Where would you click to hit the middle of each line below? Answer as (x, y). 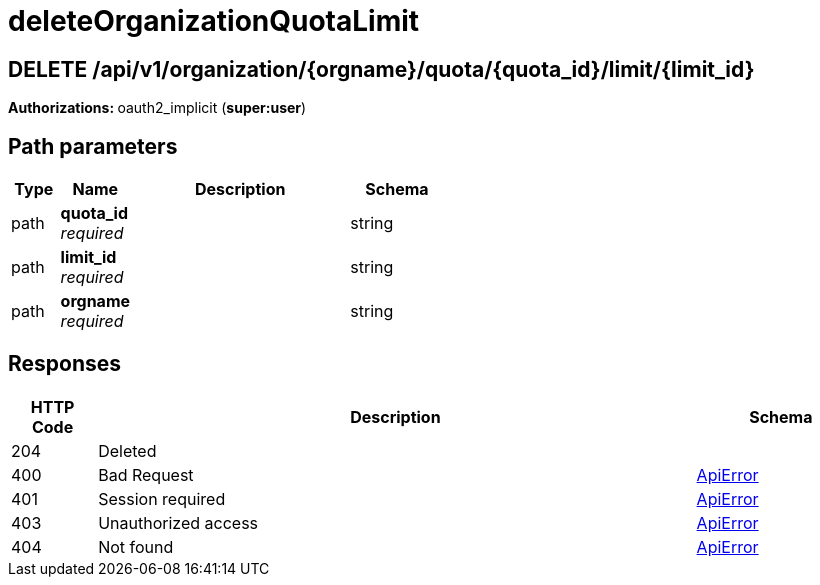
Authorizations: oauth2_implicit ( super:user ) (157, 108)
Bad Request (146, 474)
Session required (162, 498)
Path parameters (93, 146)
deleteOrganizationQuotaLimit (214, 21)
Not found (136, 546)
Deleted (127, 450)
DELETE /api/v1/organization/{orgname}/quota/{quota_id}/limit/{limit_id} (381, 69)
